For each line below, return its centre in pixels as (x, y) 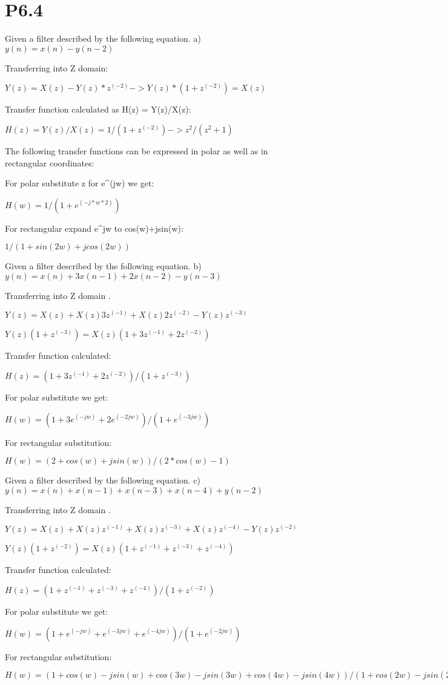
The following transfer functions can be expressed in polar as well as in (137, 150)
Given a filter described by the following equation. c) (103, 480)
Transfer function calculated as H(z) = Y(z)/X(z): (98, 109)
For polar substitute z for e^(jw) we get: (80, 183)
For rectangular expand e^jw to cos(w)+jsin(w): (94, 228)
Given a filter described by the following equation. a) (103, 38)
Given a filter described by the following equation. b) (103, 266)
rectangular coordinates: (50, 162)
